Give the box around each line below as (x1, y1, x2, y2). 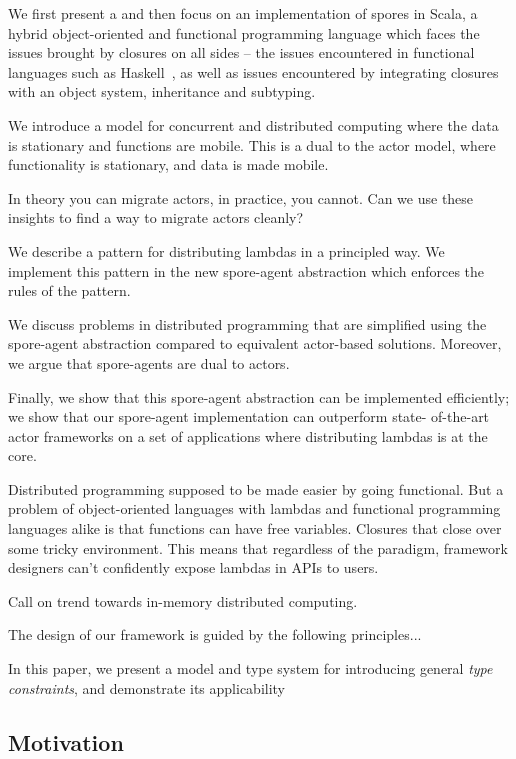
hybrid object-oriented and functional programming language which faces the (8, 22, 480, 43)
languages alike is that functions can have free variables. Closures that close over (8, 518, 502, 539)
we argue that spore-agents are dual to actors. (8, 352, 290, 373)
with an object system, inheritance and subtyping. (8, 81, 316, 102)
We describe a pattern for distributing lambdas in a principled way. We (8, 240, 445, 261)
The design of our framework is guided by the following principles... (8, 624, 422, 645)
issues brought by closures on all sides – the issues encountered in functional (8, 42, 475, 63)
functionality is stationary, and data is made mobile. (8, 154, 329, 175)
